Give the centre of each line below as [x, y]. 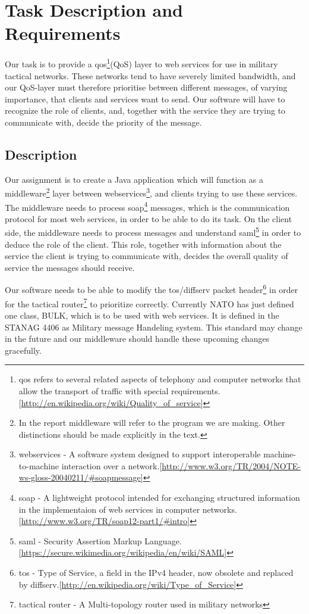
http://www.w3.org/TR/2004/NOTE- [231, 465]
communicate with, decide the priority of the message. [103, 122]
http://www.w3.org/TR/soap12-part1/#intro [104, 521]
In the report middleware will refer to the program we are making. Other [152, 423]
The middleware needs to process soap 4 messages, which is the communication [147, 206]
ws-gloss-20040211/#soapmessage [80, 477]
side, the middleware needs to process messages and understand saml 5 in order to [153, 232]
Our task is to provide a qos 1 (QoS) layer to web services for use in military [141, 63]
